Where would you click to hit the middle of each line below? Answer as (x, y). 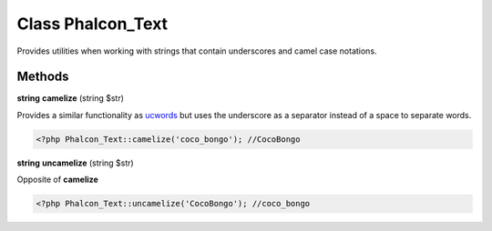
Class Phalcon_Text (92, 24)
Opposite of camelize (58, 180)
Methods (43, 77)
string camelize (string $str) (71, 98)
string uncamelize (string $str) (75, 163)
